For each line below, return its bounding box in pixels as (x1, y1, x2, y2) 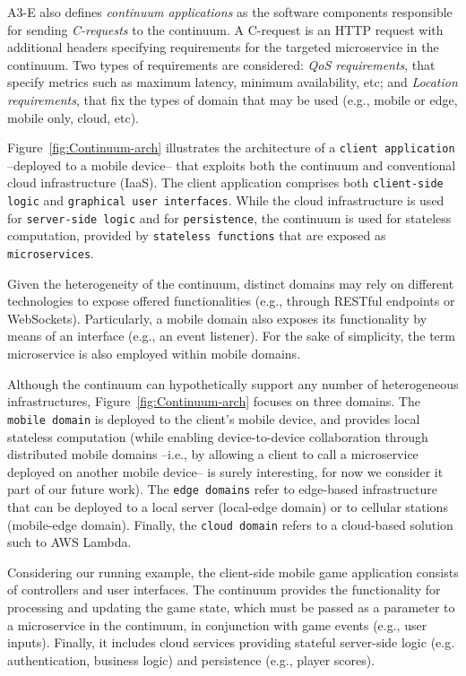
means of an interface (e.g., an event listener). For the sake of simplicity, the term (7, 326, 455, 345)
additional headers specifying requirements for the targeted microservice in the (7, 38, 439, 56)
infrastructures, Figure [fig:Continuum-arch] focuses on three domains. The (7, 392, 420, 411)
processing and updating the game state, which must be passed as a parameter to (7, 597, 455, 616)
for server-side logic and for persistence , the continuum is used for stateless (7, 208, 452, 227)
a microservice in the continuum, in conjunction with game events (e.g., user (7, 615, 427, 634)
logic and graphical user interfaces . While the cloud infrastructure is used (7, 191, 444, 210)
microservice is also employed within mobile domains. (7, 344, 301, 363)
